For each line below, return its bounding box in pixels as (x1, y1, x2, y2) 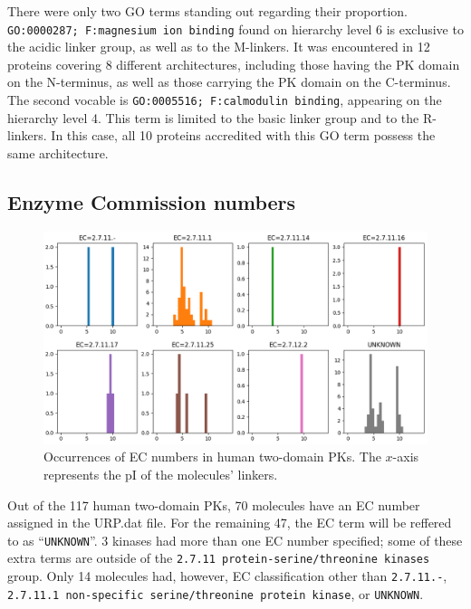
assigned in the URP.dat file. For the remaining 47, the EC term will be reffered (7, 513, 452, 532)
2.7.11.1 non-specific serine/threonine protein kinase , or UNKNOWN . (7, 584, 424, 603)
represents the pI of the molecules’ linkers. (43, 465, 278, 484)
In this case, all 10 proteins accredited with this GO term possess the (51, 126, 436, 145)
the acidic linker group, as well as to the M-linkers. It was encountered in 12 (7, 37, 430, 56)
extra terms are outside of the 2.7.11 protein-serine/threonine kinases (7, 548, 430, 567)
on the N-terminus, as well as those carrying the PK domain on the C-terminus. (7, 72, 451, 91)
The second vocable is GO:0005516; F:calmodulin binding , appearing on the (7, 90, 442, 109)
